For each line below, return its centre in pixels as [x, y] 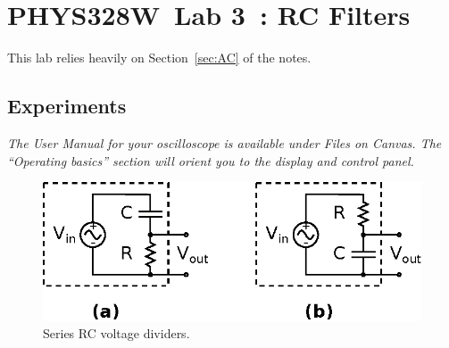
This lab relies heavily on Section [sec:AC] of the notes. [159, 58]
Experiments [67, 106]
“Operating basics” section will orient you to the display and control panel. [211, 160]
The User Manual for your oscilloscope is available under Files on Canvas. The [224, 142]
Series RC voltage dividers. [116, 333]
